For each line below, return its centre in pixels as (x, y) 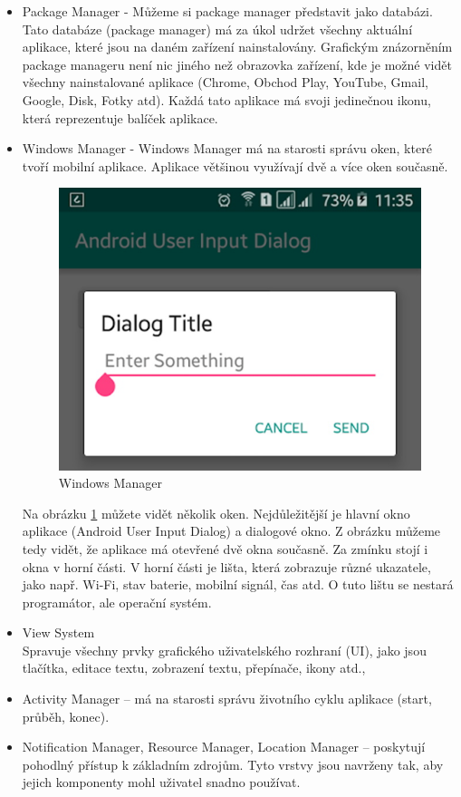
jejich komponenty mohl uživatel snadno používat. (161, 782)
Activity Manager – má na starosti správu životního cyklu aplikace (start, (227, 699)
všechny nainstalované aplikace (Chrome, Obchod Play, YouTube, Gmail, (225, 82)
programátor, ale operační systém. (117, 602)
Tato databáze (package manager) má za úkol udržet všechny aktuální (217, 29)
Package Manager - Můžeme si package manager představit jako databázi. (227, 11)
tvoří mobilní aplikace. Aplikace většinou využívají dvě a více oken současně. (235, 165)
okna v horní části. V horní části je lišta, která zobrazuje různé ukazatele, (226, 566)
